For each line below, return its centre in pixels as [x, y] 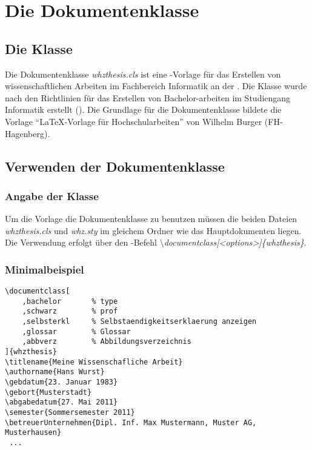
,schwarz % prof [70, 311]
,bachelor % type [70, 301]
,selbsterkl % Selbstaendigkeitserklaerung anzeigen [139, 322]
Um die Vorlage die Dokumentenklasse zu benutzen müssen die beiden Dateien [151, 219]
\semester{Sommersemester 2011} [70, 413]
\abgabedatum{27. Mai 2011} [61, 402]
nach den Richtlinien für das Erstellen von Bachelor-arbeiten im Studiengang [148, 97]
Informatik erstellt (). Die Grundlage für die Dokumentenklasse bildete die [143, 109]
